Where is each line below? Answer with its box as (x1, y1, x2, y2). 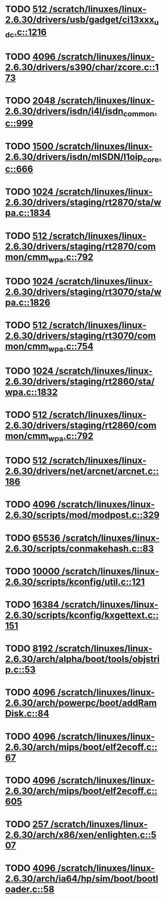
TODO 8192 (5, 643, 53, 654)
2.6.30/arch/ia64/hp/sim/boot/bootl (5, 873, 159, 885)
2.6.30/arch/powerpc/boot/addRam (5, 697, 157, 709)
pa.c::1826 (5, 297, 51, 308)
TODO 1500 (5, 140, 54, 152)
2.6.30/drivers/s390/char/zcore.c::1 (5, 61, 159, 73)
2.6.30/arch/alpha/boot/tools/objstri (5, 654, 160, 665)
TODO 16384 (5, 599, 60, 610)
